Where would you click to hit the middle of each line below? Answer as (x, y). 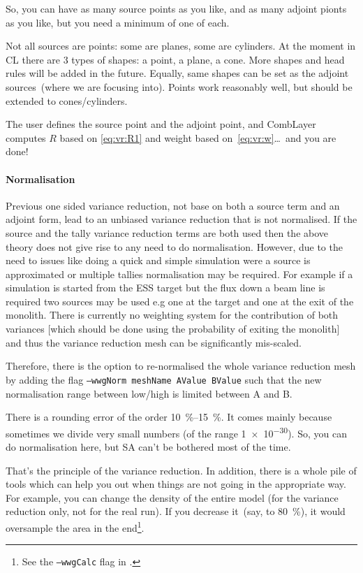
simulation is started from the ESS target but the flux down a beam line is (165, 288)
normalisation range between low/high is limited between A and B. (149, 393)
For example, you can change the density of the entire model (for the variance (172, 497)
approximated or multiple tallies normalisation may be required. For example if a (179, 274)
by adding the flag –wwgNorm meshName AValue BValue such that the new (164, 379)
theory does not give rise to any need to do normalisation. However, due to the (174, 246)
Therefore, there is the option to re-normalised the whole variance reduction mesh (181, 366)
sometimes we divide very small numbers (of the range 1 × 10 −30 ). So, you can (176, 432)
